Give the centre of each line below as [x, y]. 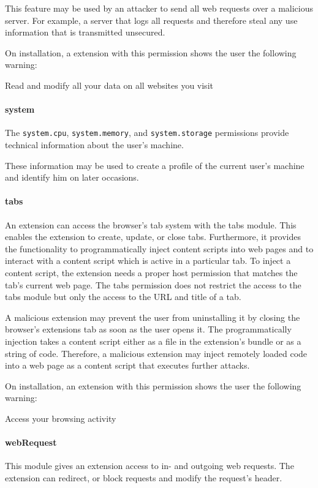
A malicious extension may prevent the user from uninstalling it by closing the [153, 317]
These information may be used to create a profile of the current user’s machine [155, 165]
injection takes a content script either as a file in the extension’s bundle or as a [153, 341]
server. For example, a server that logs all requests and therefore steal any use [151, 20]
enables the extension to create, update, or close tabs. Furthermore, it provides [153, 237]
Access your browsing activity [61, 418]
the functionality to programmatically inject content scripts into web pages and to [159, 248]
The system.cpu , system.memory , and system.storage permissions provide [147, 133]
